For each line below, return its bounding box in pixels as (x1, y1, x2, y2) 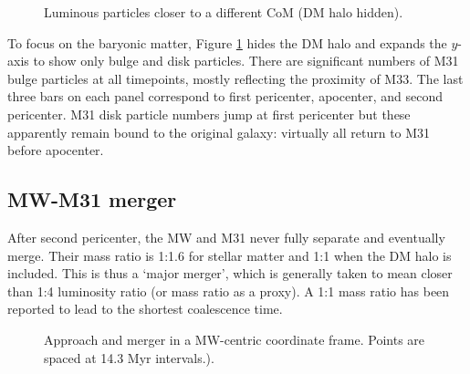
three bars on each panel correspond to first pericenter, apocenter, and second (7, 87, 444, 106)
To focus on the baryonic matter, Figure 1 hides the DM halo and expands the (7, 33, 447, 52)
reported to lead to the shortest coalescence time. (7, 299, 283, 318)
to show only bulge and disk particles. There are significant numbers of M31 (33, 51, 459, 70)
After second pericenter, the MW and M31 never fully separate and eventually (7, 227, 445, 246)
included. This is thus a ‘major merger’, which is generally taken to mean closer (7, 264, 453, 283)
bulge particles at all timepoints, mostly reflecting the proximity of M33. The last (7, 68, 464, 88)
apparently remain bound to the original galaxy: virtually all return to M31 (7, 122, 431, 141)
